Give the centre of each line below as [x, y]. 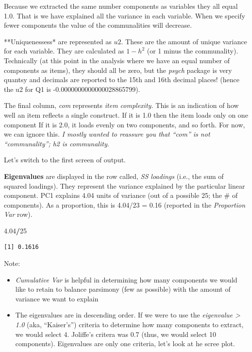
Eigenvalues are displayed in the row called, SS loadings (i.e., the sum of [114, 176]
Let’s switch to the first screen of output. [65, 160]
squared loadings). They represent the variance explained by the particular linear [125, 185]
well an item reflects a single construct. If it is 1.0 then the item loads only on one [126, 114]
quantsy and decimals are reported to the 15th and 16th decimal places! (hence [122, 79]
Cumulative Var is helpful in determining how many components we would [126, 279]
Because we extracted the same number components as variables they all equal [121, 6]
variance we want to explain [57, 298]
